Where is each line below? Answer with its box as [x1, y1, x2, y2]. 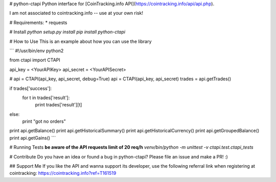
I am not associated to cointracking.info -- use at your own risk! [9, 10, 143, 16]
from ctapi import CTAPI [9, 57, 61, 63]
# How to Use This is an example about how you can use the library [9, 38, 152, 44]
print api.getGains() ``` [9, 134, 56, 141]
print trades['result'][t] [35, 102, 82, 108]
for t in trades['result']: [22, 95, 70, 101]
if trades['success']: [9, 85, 52, 92]
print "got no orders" [22, 118, 66, 125]
